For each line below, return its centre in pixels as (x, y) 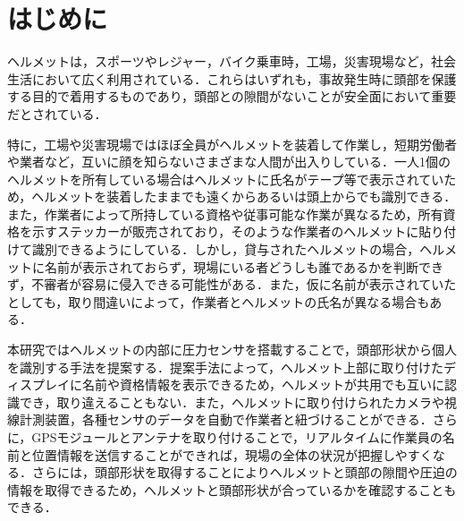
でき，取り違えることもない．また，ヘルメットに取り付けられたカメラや (232, 401)
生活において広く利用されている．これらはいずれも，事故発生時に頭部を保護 (232, 78)
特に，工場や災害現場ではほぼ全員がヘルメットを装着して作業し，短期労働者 (232, 144)
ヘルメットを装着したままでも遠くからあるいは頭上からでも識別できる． (244, 196)
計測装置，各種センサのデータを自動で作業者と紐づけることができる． (226, 419)
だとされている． (57, 113)
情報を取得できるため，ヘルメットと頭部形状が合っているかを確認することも (232, 489)
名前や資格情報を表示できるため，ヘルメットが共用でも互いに (263, 384)
